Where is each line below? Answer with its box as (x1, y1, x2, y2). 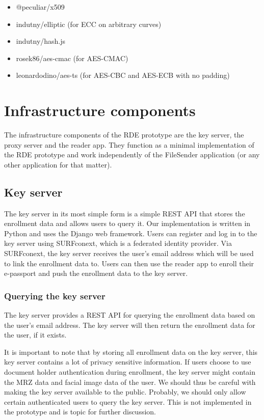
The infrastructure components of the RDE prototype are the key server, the (4, 129, 244, 140)
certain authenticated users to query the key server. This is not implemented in (4, 396, 252, 407)
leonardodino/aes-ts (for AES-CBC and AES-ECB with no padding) (16, 70, 230, 80)
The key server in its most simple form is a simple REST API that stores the (4, 208, 245, 218)
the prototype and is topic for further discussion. (4, 406, 156, 417)
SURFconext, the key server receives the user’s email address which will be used (4, 248, 254, 259)
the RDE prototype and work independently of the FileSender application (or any (4, 149, 260, 160)
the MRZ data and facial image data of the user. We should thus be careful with (4, 376, 256, 387)
